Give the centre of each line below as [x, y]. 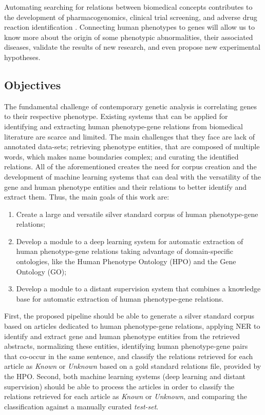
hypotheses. [22, 57]
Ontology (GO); [41, 271]
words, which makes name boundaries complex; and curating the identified [121, 156]
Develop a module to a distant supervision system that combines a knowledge [138, 289]
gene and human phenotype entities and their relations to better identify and [126, 186]
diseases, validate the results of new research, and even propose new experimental [132, 47]
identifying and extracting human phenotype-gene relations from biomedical [124, 126]
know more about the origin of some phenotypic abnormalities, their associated [129, 37]
